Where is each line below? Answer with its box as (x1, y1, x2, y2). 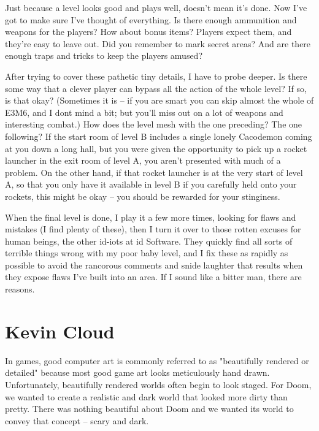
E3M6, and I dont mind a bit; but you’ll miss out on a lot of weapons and (5, 105, 283, 118)
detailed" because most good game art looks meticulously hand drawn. (5, 366, 270, 379)
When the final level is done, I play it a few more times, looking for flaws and (5, 210, 296, 223)
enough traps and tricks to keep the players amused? (5, 49, 203, 62)
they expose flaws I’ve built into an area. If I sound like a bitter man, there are (5, 270, 302, 283)
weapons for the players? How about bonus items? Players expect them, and (5, 25, 292, 38)
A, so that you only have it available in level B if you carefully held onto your (5, 178, 297, 191)
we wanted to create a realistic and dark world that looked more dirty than (5, 390, 288, 403)
